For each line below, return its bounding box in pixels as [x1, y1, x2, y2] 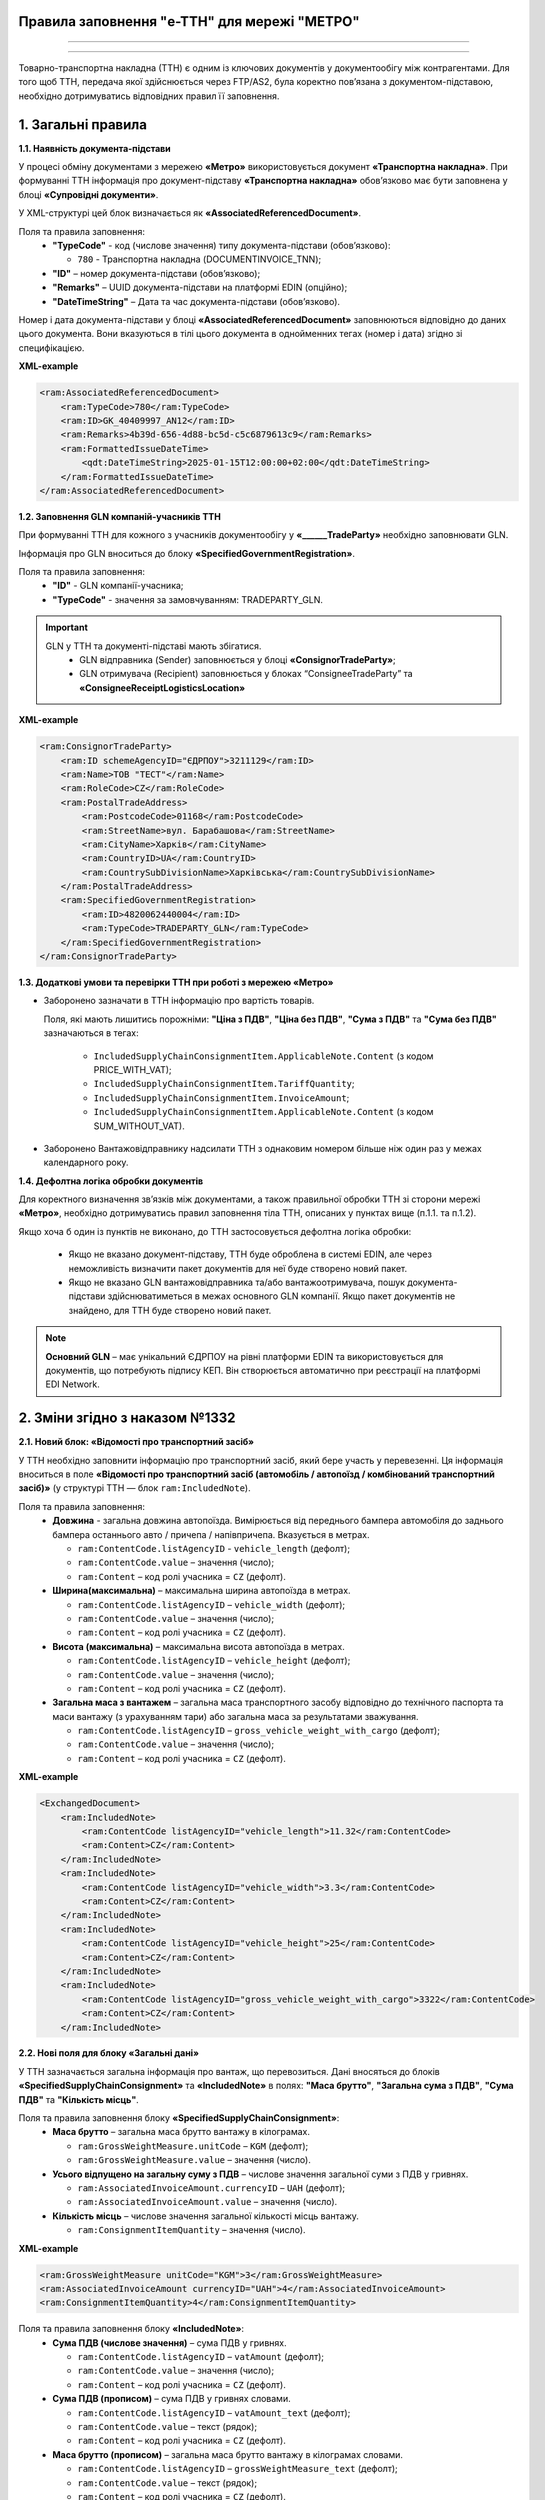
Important [45, 621, 89, 634]
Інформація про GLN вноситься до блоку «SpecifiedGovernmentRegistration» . [18, 547, 355, 559]
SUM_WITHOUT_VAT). [93, 1120, 185, 1132]
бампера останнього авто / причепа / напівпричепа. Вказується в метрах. [52, 1528, 370, 1540]
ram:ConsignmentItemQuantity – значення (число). [77, 2224, 306, 2236]
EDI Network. [45, 1378, 100, 1390]
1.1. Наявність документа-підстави [18, 142, 172, 154]
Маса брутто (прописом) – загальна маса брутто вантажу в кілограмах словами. [52, 2448, 404, 2460]
